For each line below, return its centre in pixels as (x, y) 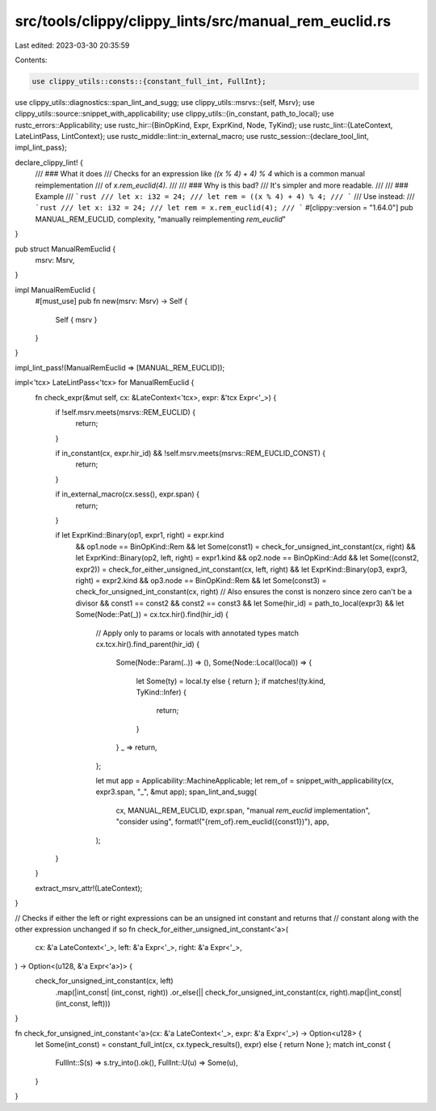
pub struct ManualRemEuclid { (65, 249)
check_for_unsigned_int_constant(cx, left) (104, 981)
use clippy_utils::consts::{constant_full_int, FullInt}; (149, 81)
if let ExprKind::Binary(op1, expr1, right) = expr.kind (140, 535)
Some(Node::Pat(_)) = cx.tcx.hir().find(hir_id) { (152, 615)
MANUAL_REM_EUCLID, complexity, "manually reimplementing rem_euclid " (161, 219)
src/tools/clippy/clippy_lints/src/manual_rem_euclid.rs (203, 21)
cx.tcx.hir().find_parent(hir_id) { (148, 644)
